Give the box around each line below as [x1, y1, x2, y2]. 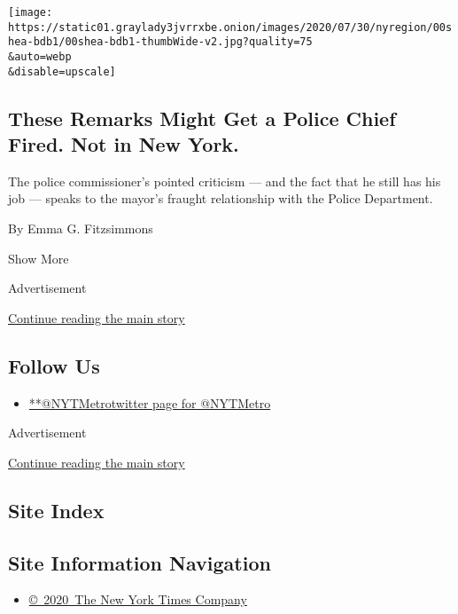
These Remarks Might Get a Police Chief [8, 104, 396, 131]
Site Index [8, 496, 105, 523]
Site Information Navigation [8, 548, 271, 576]
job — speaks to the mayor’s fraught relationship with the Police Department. [8, 189, 433, 208]
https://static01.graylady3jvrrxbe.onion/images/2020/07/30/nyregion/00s [8, 20, 453, 34]
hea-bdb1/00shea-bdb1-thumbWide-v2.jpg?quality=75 [8, 35, 313, 49]
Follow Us [8, 351, 100, 379]
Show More [8, 248, 69, 267]
